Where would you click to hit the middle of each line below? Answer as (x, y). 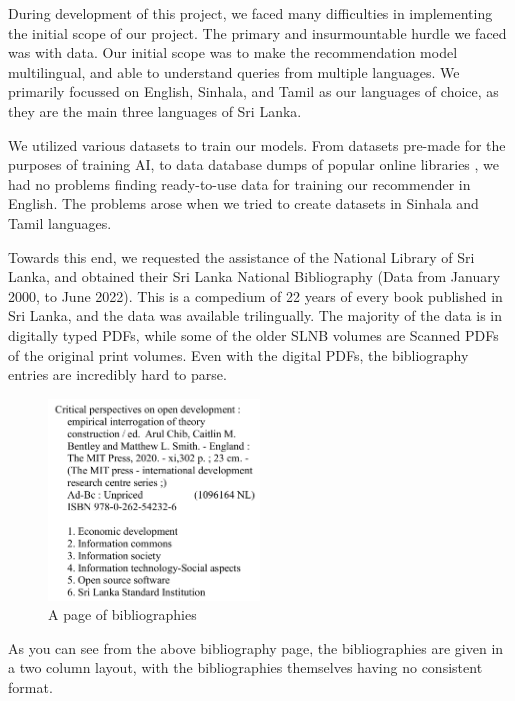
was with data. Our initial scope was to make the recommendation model (233, 52)
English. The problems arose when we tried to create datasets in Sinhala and (243, 203)
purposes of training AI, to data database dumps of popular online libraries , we (254, 164)
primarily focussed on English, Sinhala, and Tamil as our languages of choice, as (253, 91)
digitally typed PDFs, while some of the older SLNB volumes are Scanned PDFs (253, 334)
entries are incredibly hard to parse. (117, 374)
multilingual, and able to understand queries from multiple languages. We (234, 71)
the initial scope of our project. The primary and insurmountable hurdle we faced (257, 32)
